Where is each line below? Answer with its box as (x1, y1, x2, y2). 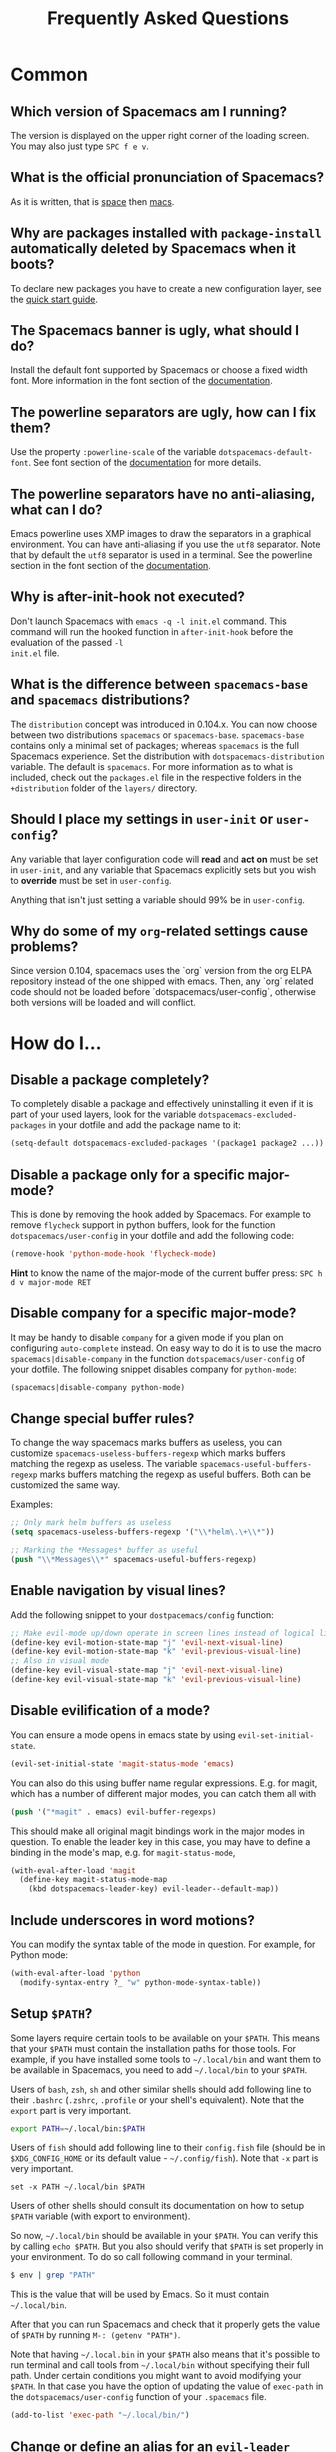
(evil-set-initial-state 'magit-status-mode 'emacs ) (10, 1758, 235, 1769)
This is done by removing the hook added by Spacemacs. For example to (10, 1208, 312, 1220)
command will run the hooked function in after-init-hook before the (10, 625, 294, 637)
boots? (10, 256, 55, 273)
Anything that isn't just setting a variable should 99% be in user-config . (10, 893, 305, 906)
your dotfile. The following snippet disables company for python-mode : (10, 1363, 297, 1375)
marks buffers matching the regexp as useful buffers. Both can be (39, 1468, 312, 1481)
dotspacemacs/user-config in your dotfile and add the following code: (10, 1230, 295, 1241)
